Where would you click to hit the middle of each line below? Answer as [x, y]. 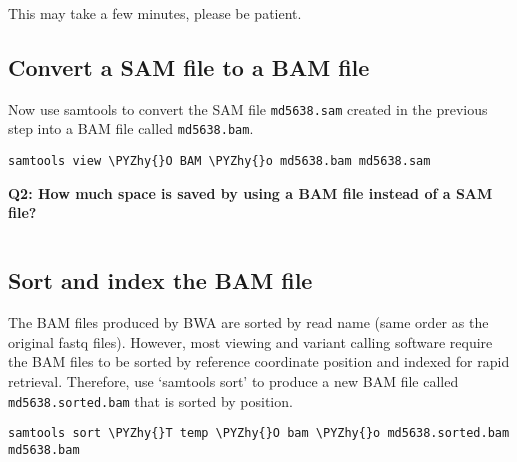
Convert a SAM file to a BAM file [189, 66]
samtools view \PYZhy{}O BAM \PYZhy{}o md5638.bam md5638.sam [219, 161]
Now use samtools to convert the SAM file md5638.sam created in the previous [248, 108]
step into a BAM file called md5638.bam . [131, 128]
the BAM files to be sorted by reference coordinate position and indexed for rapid [259, 361]
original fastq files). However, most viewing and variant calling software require [250, 341]
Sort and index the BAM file [160, 280]
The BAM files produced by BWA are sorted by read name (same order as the [248, 322]
